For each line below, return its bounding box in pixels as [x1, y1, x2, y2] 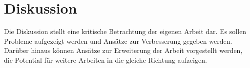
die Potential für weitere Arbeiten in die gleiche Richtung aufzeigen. [4, 54, 207, 65]
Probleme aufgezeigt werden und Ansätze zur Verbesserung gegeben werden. [4, 35, 232, 46]
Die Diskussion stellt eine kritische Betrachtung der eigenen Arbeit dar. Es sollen [4, 26, 247, 36]
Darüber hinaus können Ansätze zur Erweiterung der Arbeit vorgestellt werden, [4, 45, 243, 55]
